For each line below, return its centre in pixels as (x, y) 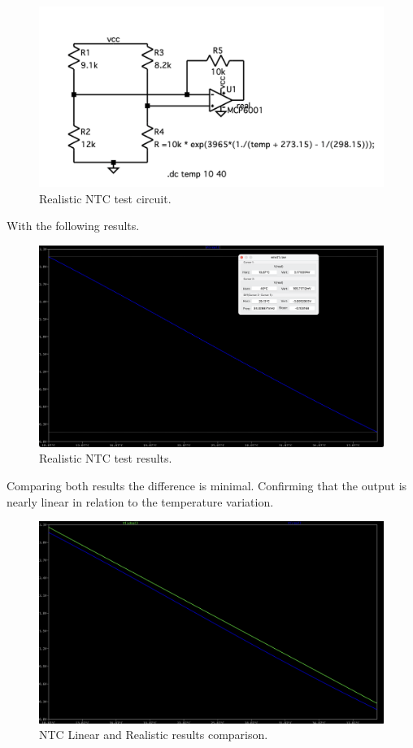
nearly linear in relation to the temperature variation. (140, 501)
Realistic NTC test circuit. (105, 198)
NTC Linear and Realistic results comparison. (154, 735)
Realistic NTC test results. (106, 458)
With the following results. (73, 226)
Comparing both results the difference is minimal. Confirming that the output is (207, 485)
